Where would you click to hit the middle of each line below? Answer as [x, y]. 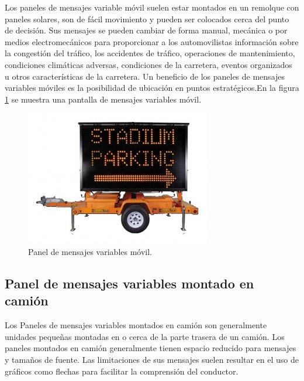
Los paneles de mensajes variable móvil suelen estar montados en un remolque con [152, 7]
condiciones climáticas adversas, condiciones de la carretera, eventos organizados [148, 64]
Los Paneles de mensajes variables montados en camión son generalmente [136, 325]
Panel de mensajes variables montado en [129, 283]
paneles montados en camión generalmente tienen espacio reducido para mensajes [151, 348]
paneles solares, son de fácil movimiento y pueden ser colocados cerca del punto [147, 18]
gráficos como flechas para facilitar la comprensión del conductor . [122, 371]
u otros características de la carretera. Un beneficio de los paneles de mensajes [145, 76]
